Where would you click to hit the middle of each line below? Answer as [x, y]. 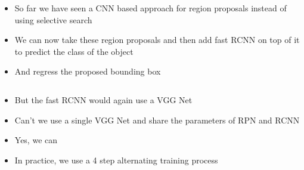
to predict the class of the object [74, 51]
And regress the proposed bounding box [88, 71]
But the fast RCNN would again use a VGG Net [103, 99]
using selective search [53, 19]
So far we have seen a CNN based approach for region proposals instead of [151, 8]
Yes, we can [36, 140]
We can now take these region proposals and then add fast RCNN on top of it [157, 40]
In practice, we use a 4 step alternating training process [116, 160]
